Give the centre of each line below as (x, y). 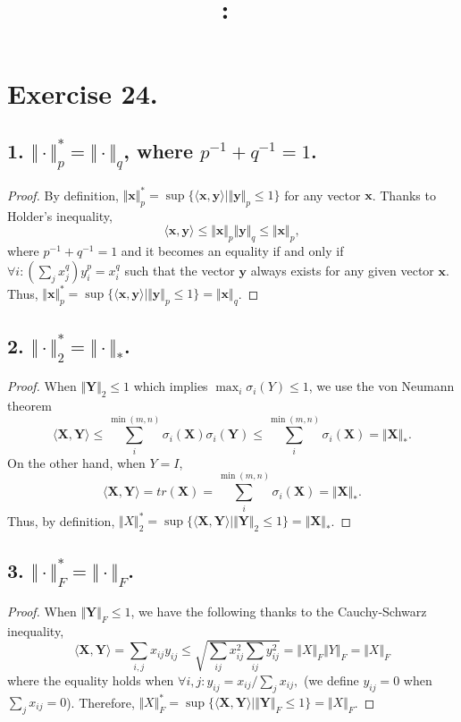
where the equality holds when (91, 680)
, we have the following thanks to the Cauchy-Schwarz (279, 611)
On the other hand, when (76, 462)
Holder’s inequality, (60, 215)
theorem (29, 405)
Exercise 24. (83, 93)
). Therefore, (101, 702)
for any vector (323, 195)
